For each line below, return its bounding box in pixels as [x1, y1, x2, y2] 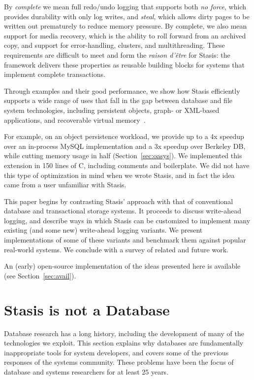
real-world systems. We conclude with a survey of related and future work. [4, 244, 228, 254]
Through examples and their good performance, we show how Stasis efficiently [4, 85, 240, 96]
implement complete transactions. [4, 69, 105, 79]
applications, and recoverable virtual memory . [4, 114, 146, 125]
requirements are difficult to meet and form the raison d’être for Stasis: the [4, 49, 230, 60]
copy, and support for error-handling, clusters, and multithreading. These [4, 40, 225, 50]
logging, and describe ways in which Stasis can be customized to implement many [4, 215, 251, 225]
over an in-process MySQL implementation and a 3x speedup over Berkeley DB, [4, 140, 246, 151]
